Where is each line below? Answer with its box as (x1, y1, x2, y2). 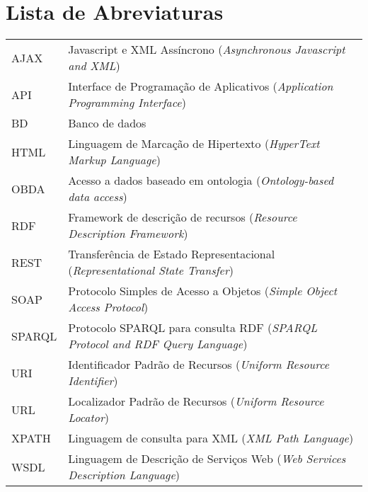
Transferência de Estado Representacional (68, 246, 275, 263)
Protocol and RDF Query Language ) (68, 336, 248, 353)
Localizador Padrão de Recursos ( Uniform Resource (68, 393, 324, 410)
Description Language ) (68, 467, 180, 484)
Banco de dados (68, 115, 146, 132)
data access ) (68, 188, 127, 205)
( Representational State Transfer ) (68, 262, 234, 279)
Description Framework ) (68, 225, 188, 242)
